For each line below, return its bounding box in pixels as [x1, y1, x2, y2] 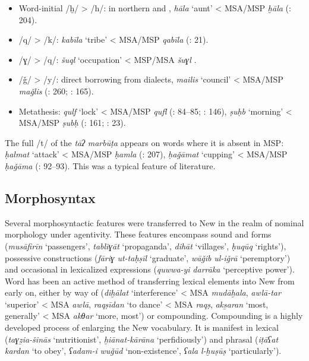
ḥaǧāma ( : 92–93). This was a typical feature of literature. [5, 159, 216, 172]
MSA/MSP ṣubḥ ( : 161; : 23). [18, 116, 126, 129]
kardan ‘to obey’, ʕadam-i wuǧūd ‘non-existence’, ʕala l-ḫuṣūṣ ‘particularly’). [5, 344, 282, 357]
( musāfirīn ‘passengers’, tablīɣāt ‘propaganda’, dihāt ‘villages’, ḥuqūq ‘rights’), [5, 239, 286, 252]
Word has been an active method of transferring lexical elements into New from [5, 274, 295, 287]
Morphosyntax [5, 188, 96, 207]
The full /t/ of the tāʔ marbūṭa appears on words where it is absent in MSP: [5, 136, 284, 148]
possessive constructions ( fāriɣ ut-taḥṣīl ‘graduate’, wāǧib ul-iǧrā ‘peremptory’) [5, 251, 291, 264]
